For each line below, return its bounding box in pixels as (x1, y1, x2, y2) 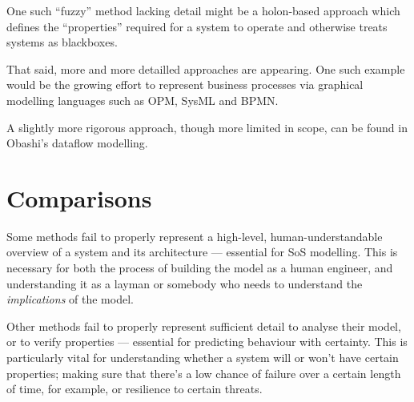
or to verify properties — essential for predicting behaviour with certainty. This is (6, 333, 408, 350)
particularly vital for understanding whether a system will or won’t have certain (6, 349, 399, 366)
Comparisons (6, 181, 152, 214)
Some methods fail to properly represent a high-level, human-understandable (6, 227, 383, 244)
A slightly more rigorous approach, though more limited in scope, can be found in (6, 119, 408, 135)
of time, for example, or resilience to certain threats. (6, 380, 263, 397)
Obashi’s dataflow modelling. (6, 135, 148, 151)
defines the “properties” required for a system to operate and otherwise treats (6, 18, 388, 34)
